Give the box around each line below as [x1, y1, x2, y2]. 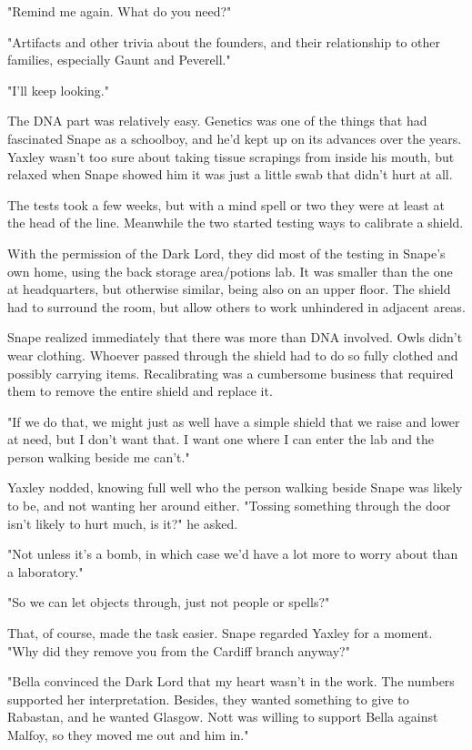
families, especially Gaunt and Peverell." [7, 50, 231, 69]
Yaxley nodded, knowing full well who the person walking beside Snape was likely [7, 478, 463, 497]
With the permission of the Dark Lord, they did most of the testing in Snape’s [7, 243, 446, 262]
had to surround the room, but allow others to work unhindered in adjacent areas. [7, 297, 466, 316]
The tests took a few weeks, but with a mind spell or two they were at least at [7, 195, 446, 214]
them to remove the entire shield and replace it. [7, 381, 273, 400]
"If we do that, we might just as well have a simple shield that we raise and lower [7, 411, 460, 431]
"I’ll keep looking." [7, 80, 109, 99]
